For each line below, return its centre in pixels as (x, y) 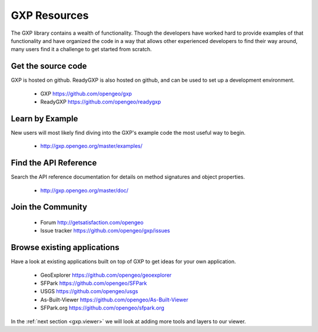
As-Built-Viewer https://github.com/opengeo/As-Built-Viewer (114, 300)
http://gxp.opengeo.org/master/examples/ (91, 146)
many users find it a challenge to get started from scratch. (82, 49)
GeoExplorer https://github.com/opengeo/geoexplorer (106, 275)
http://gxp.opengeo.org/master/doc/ (85, 190)
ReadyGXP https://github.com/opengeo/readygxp (101, 102)
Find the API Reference (54, 163)
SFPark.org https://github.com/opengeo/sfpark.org (102, 308)
